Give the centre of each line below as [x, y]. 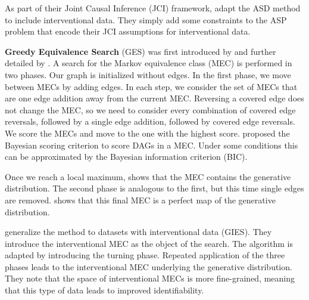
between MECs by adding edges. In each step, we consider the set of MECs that [151, 86]
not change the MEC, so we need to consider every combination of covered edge [150, 109]
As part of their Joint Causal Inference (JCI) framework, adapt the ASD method [153, 8]
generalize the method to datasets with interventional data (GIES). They [138, 232]
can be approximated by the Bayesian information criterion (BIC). [126, 157]
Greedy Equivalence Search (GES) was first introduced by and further [141, 51]
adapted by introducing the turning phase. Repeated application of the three [145, 255]
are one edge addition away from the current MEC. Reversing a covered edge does [154, 98]
